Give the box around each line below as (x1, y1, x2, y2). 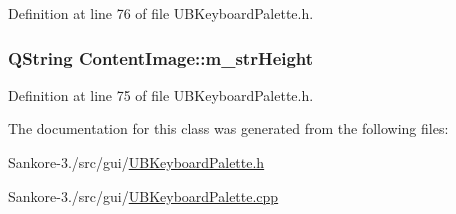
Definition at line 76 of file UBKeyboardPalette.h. (8, 3, 314, 23)
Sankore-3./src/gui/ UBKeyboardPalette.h (8, 152, 265, 172)
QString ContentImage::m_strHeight (8, 45, 314, 70)
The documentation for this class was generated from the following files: (8, 118, 449, 139)
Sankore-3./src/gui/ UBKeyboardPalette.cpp (8, 185, 279, 206)
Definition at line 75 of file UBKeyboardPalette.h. (8, 84, 314, 105)
